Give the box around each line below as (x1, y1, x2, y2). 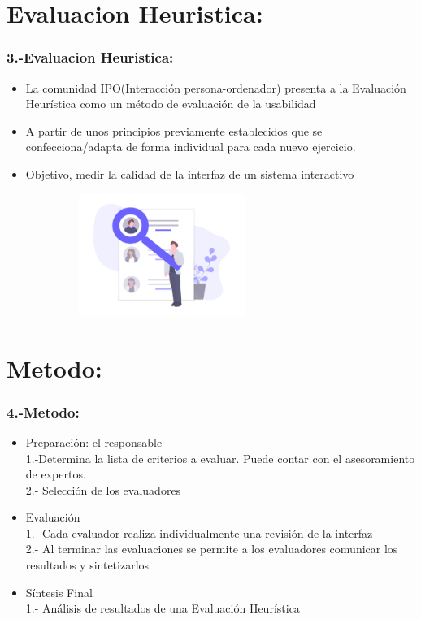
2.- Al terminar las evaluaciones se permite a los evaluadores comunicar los (25, 540, 398, 557)
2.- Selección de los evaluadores (25, 481, 181, 498)
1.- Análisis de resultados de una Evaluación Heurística (25, 600, 300, 617)
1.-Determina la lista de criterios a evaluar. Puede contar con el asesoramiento (25, 449, 415, 466)
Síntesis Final (25, 583, 93, 600)
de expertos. (25, 465, 86, 483)
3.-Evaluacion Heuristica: (7, 47, 174, 67)
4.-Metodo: (7, 401, 80, 422)
